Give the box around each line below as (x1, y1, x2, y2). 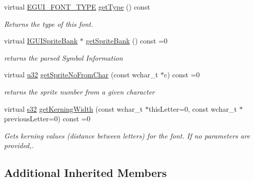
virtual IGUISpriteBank (4, 35, 78, 46)
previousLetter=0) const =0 (4, 113, 91, 124)
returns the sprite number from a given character (4, 86, 155, 97)
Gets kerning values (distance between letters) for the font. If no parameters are (4, 130, 250, 141)
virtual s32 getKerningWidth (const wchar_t (4, 103, 143, 114)
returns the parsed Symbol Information (4, 52, 123, 63)
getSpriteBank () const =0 (86, 35, 168, 46)
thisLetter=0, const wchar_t (148, 103, 237, 114)
